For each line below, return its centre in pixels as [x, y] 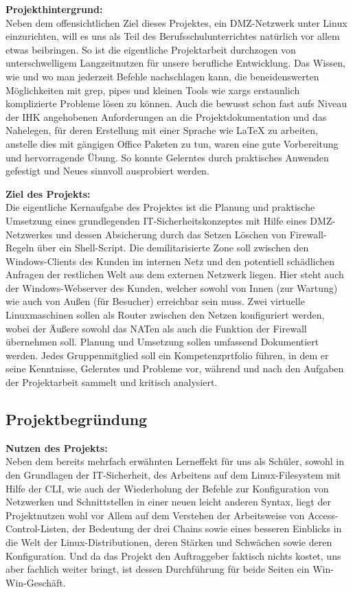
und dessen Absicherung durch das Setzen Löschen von [171, 234]
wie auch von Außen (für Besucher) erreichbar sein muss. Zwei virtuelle [155, 301]
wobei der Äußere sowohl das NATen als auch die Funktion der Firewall [156, 328]
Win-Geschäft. [36, 582]
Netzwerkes [29, 234]
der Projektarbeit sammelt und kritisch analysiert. [112, 382]
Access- [323, 515]
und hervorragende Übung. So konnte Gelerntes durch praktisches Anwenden [167, 157]
